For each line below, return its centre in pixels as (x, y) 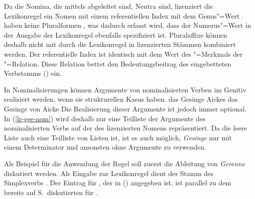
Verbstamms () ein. (33, 73)
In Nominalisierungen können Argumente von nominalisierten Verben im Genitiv (125, 89)
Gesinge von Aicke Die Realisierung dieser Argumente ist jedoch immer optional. (125, 108)
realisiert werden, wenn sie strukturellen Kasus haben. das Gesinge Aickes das (121, 99)
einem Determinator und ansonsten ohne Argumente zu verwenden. (105, 147)
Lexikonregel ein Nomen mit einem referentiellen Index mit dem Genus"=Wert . (124, 15)
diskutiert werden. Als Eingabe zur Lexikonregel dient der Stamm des (109, 173)
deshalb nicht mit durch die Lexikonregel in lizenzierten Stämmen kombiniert (120, 44)
